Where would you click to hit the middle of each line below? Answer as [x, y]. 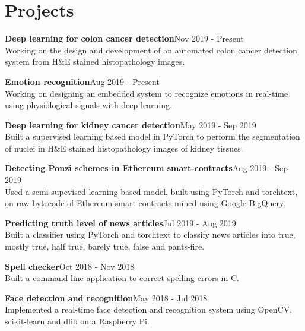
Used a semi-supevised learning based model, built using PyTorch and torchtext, [151, 191]
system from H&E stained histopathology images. [95, 62]
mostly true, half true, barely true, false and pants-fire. [105, 246]
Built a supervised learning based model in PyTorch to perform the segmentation [152, 136]
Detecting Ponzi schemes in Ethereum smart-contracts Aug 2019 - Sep [147, 168]
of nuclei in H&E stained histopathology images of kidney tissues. [124, 148]
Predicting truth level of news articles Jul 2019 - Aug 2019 [120, 223]
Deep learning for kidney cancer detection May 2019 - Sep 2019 [131, 124]
